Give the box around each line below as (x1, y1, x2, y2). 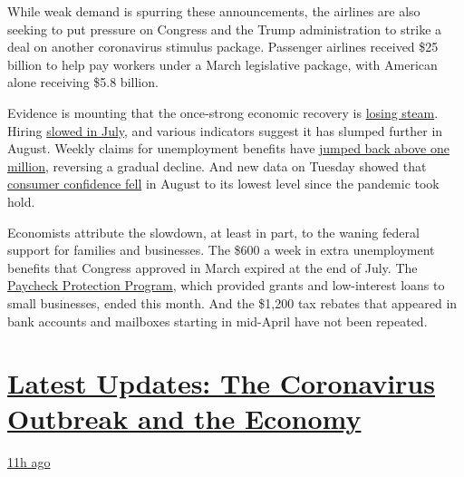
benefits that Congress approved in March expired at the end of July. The (7, 258, 418, 277)
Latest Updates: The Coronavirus (7, 365, 435, 402)
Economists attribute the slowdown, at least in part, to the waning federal (7, 222, 420, 241)
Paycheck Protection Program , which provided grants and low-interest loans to (7, 276, 445, 295)
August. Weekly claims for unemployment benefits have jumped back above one (7, 139, 449, 158)
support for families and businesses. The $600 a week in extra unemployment (7, 240, 435, 259)
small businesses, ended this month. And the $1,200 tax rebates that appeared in (7, 293, 458, 312)
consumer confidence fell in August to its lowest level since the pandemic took (7, 174, 440, 193)
